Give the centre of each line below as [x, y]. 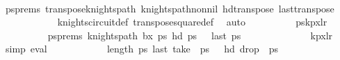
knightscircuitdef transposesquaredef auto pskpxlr [192, 22]
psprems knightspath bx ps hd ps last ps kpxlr [190, 35]
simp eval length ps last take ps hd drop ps [142, 49]
